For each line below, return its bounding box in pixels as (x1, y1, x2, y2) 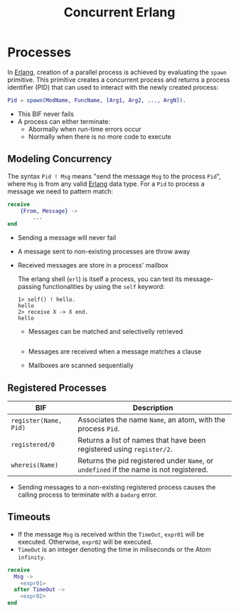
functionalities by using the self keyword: (42, 283, 165, 291)
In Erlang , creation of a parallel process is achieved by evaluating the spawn (7, 68, 227, 76)
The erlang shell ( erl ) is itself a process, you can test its (17, 275, 183, 283)
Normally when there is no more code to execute (28, 132, 172, 141)
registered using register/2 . (78, 444, 173, 454)
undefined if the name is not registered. (78, 464, 208, 474)
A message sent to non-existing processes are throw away (17, 247, 191, 256)
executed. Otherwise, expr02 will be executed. (17, 537, 153, 546)
